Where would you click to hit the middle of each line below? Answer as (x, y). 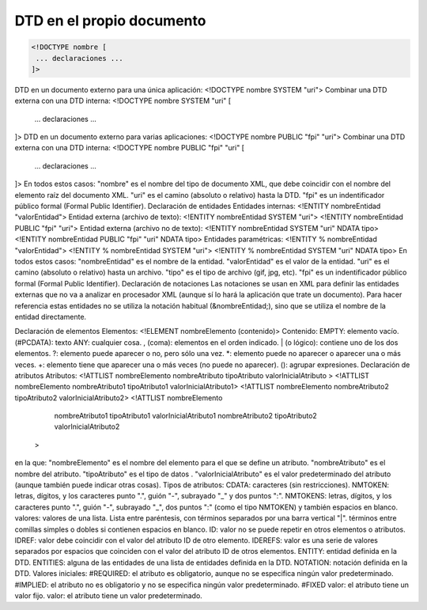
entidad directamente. (51, 316)
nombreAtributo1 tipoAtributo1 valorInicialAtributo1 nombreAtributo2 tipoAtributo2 (186, 416)
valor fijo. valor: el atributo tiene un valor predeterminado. (109, 595)
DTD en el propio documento (110, 21)
